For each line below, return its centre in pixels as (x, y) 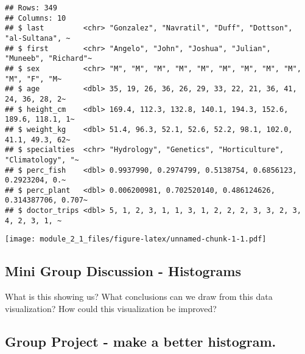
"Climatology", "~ (42, 160)
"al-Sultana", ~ (38, 38)
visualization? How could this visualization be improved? (111, 308)
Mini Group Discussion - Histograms (123, 271)
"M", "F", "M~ (33, 79)
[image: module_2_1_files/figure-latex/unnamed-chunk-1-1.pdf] (136, 239)
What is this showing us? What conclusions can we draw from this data (139, 297)
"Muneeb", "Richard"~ (49, 59)
